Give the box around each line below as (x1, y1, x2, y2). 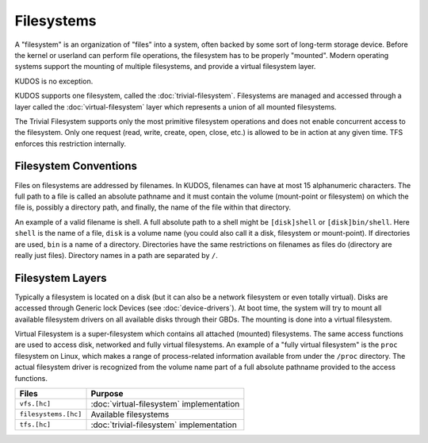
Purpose (90, 387, 124, 399)
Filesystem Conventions (14, 160, 138, 173)
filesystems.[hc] (19, 410, 82, 418)
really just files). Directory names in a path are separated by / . (14, 250, 218, 260)
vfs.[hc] (19, 399, 52, 408)
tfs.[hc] (19, 421, 52, 429)
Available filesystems (90, 409, 170, 420)
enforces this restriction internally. (14, 139, 127, 148)
